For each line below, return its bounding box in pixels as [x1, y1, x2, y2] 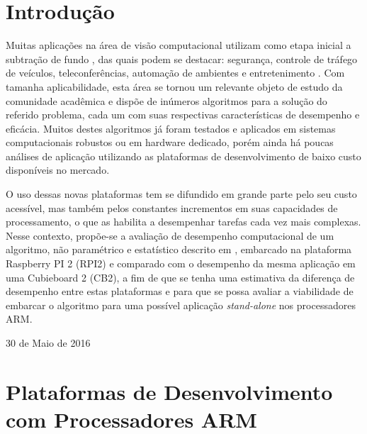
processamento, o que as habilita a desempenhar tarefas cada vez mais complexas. [6, 214, 361, 229]
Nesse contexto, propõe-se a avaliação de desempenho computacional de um [6, 228, 334, 243]
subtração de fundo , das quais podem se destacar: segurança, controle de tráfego [6, 51, 358, 66]
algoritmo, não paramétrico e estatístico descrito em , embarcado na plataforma [6, 242, 352, 257]
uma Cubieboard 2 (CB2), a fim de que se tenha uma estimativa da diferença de [6, 269, 355, 284]
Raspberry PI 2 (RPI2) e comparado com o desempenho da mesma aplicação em [6, 256, 356, 271]
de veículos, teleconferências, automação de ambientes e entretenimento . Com [6, 65, 345, 80]
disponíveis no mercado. [6, 162, 110, 177]
